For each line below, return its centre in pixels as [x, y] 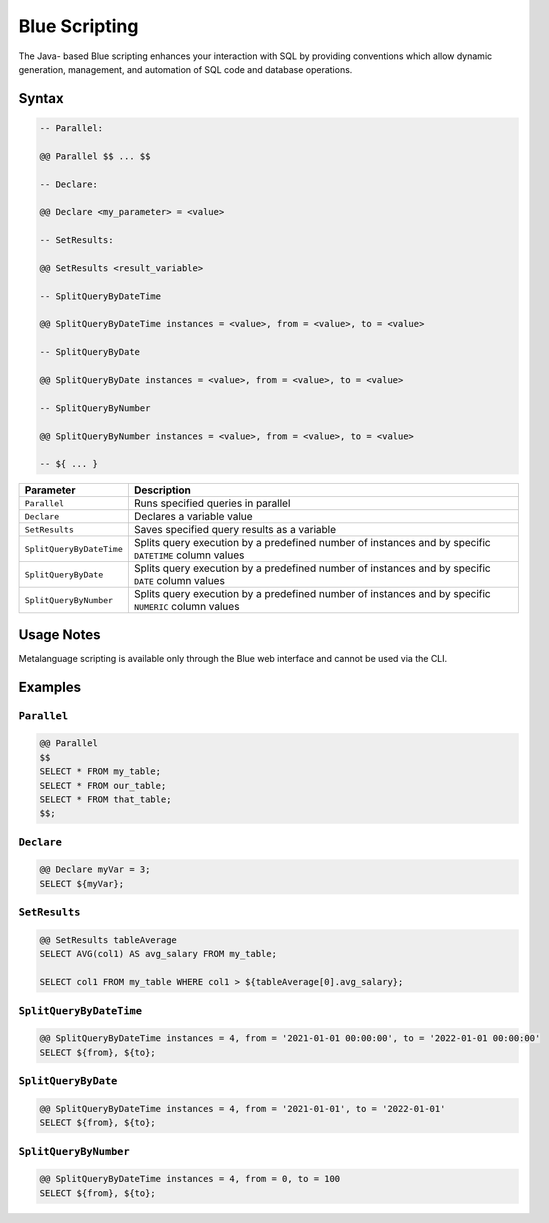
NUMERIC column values [186, 607]
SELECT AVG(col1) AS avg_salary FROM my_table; [158, 954]
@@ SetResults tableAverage [108, 940]
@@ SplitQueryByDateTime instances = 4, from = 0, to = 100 [190, 1179]
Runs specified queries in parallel [212, 503]
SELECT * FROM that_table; [105, 799]
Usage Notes [59, 634]
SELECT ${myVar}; [82, 883]
